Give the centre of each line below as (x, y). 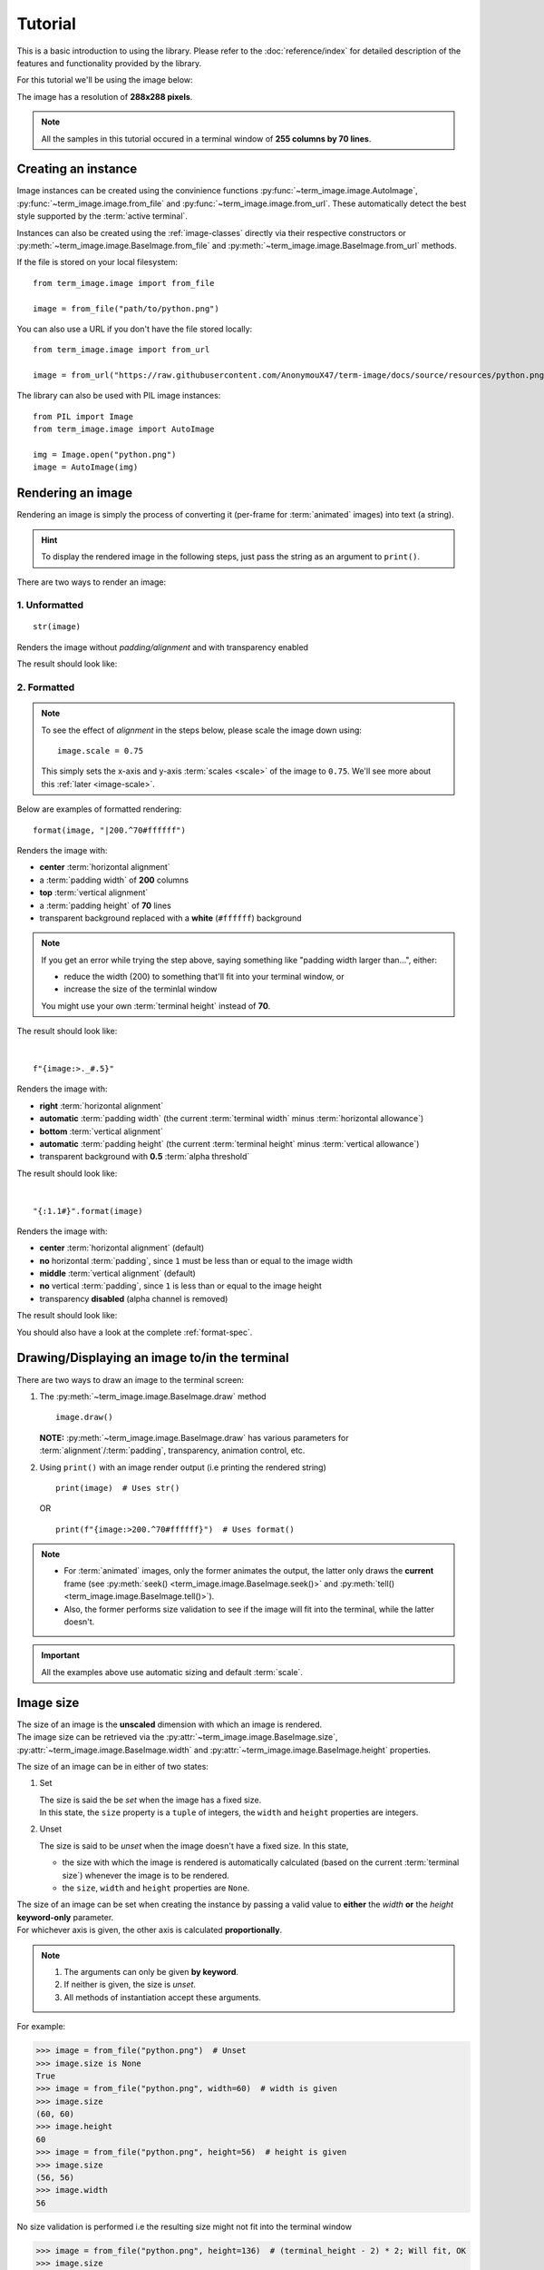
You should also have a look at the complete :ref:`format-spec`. (135, 1332)
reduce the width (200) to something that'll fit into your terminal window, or (204, 977)
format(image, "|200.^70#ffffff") (109, 830)
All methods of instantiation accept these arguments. (163, 1997)
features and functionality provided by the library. (109, 63)
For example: (41, 2027)
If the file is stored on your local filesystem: (97, 262)
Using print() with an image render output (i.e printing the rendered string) (183, 1467)
